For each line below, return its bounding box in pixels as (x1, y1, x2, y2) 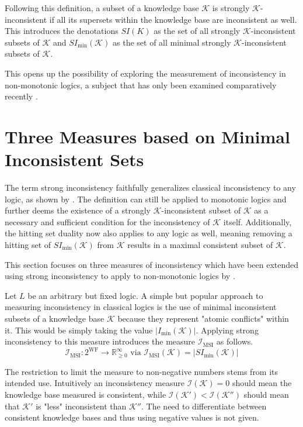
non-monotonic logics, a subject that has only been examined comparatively (5, 78, 277, 91)
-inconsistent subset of (161, 204, 241, 216)
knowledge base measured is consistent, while (5, 388, 166, 400)
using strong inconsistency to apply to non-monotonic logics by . (5, 270, 235, 282)
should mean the (232, 377, 292, 389)
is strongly (212, 2, 250, 13)
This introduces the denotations (5, 25, 119, 37)
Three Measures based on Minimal (5, 124, 290, 148)
